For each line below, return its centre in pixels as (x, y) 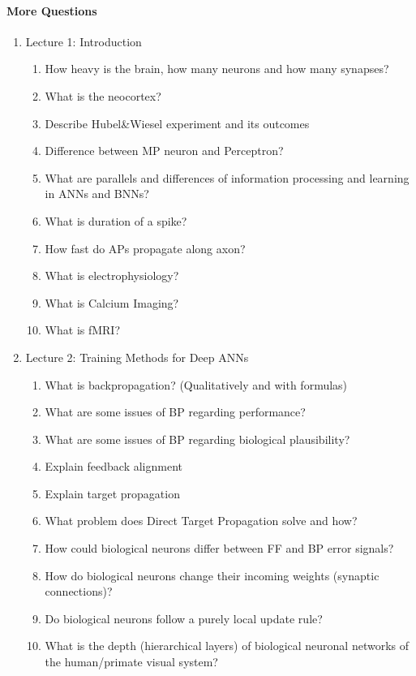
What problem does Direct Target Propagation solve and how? (201, 521)
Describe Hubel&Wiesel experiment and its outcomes (177, 123)
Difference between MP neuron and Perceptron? (164, 151)
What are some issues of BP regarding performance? (175, 412)
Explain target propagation (112, 493)
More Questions (52, 10)
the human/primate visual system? (131, 662)
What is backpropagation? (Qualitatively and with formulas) (196, 384)
